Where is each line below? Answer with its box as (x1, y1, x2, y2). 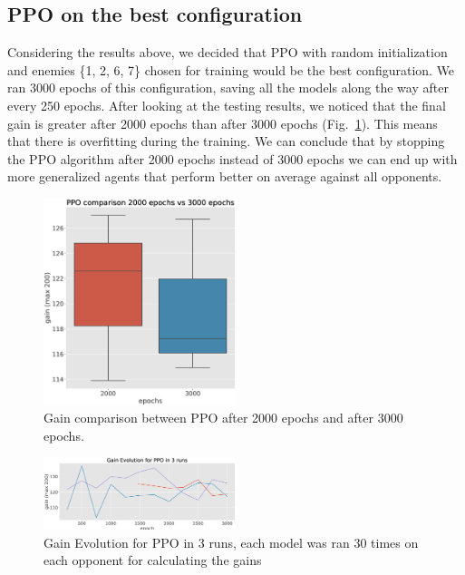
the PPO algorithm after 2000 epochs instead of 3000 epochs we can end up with (7, 149, 458, 168)
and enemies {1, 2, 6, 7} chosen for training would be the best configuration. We (7, 60, 455, 79)
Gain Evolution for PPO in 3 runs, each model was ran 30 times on (44, 532, 419, 551)
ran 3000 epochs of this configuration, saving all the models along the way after (7, 78, 449, 97)
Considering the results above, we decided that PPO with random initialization (7, 43, 448, 62)
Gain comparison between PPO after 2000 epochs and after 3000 (44, 408, 403, 427)
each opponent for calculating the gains (44, 551, 262, 570)
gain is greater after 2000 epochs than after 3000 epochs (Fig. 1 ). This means (7, 113, 438, 132)
